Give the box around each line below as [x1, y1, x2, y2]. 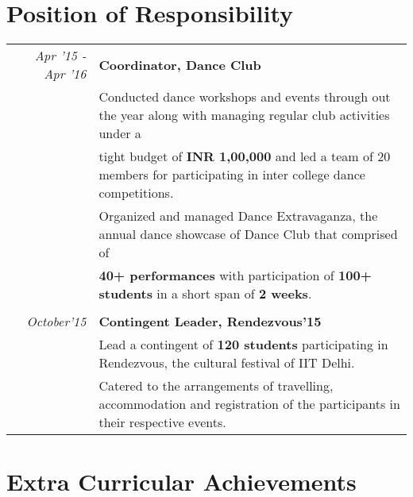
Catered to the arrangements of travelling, [98, 376, 334, 395]
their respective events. [98, 413, 226, 432]
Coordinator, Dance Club [98, 55, 261, 74]
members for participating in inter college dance [98, 165, 365, 184]
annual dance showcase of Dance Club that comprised [98, 225, 398, 244]
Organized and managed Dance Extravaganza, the [98, 206, 378, 225]
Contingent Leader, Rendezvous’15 [98, 312, 322, 331]
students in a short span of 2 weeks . [98, 284, 312, 303]
